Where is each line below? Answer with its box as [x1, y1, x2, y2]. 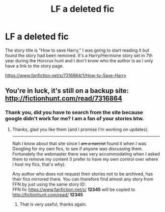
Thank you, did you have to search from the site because [5, 109, 143, 116]
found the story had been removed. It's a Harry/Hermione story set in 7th [5, 53, 153, 58]
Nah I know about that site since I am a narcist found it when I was [12, 140, 146, 146]
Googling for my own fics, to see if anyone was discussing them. [12, 146, 143, 152]
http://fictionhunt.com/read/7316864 [5, 94, 123, 103]
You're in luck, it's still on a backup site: [5, 87, 129, 95]
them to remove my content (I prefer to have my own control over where [12, 156, 158, 162]
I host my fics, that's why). [12, 161, 66, 167]
